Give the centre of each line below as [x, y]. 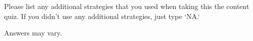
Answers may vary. [33, 33]
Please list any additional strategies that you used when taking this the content [127, 6]
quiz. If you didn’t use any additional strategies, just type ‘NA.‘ [102, 16]
